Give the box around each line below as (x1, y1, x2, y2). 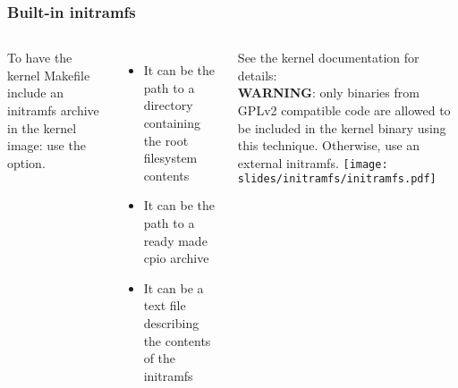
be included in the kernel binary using (237, 118, 446, 137)
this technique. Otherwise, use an (237, 136, 420, 155)
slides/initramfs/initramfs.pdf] (237, 173, 437, 186)
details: (237, 65, 277, 84)
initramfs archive (7, 101, 99, 119)
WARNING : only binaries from (237, 83, 420, 102)
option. (7, 153, 46, 172)
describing (143, 313, 199, 332)
